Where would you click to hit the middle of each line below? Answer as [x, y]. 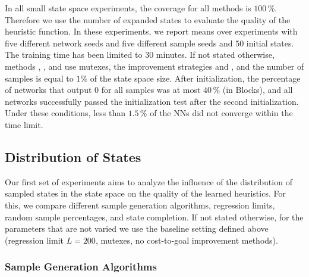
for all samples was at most [151, 90]
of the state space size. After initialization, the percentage [195, 78]
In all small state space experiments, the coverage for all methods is [128, 8]
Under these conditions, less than [65, 113]
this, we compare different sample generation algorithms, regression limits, [140, 205]
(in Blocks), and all [258, 90]
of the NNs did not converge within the [221, 113]
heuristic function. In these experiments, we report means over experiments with [151, 31]
